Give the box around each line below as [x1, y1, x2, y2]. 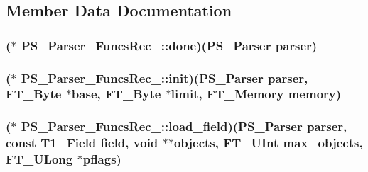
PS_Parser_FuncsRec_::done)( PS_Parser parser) [21, 36, 318, 54]
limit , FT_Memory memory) [171, 85, 342, 103]
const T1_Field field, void [6, 134, 158, 151]
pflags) [82, 150, 121, 168]
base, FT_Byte [71, 85, 161, 103]
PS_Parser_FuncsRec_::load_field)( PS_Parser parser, [21, 117, 347, 135]
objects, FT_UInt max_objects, [173, 134, 363, 151]
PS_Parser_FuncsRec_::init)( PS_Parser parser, [21, 69, 308, 86]
